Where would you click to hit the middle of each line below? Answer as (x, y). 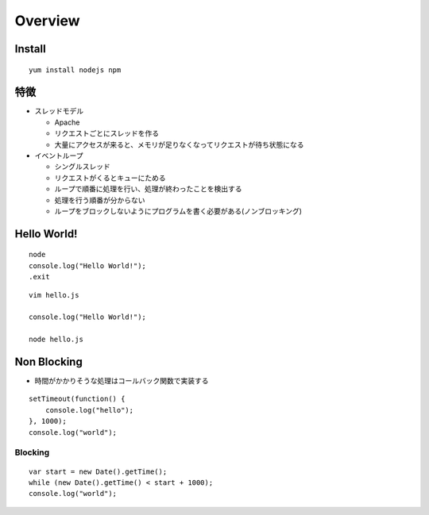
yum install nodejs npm (75, 70)
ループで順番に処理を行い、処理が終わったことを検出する (148, 189)
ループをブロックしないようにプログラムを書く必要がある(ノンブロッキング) (178, 211)
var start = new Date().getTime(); (98, 471)
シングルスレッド (82, 167)
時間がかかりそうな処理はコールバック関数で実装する (122, 381)
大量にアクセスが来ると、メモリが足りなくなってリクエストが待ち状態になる (180, 144)
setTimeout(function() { (77, 399)
